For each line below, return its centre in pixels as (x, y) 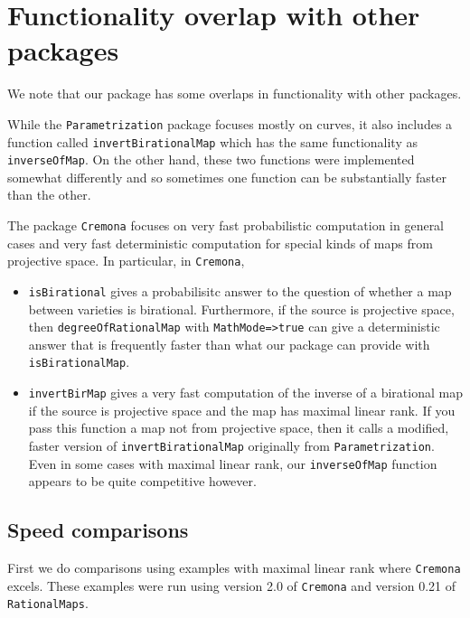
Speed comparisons (98, 530)
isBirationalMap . (79, 362)
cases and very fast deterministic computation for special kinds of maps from (220, 243)
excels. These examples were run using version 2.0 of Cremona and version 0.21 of (231, 585)
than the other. (49, 195)
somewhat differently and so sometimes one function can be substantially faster (227, 177)
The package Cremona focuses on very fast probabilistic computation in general (226, 225)
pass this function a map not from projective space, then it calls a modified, (239, 428)
